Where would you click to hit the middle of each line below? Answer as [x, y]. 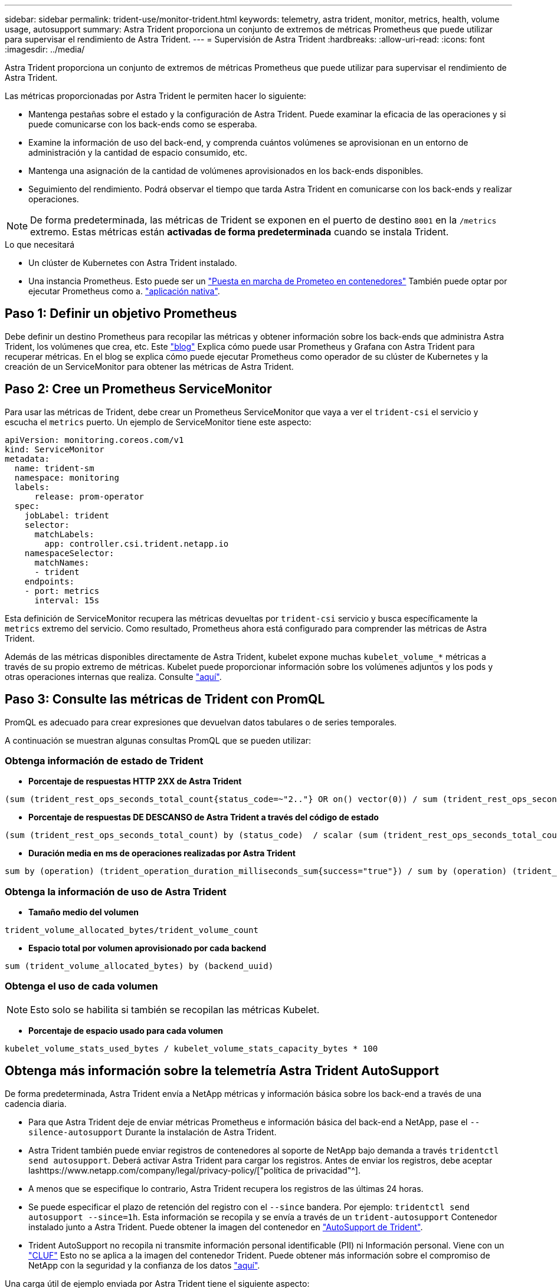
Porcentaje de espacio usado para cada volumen [126, 1030]
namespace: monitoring [67, 477]
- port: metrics [62, 591]
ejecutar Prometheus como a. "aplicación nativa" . [124, 291]
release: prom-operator [89, 496]
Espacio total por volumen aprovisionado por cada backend [148, 948]
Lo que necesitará [40, 244]
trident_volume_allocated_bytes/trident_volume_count [132, 930]
